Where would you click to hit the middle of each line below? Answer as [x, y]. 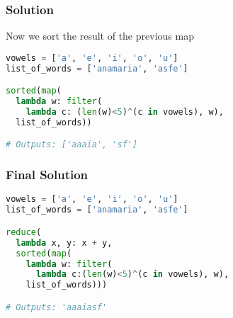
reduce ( [24, 232]
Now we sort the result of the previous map [100, 36]
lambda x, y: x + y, [64, 243]
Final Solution [47, 175]
